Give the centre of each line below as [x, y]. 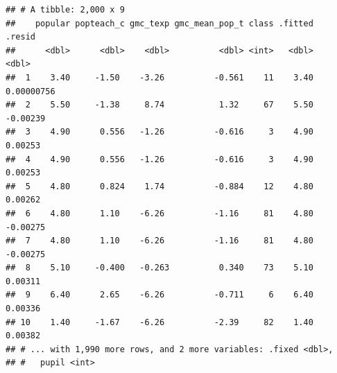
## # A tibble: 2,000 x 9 [65, 10]
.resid [20, 37]
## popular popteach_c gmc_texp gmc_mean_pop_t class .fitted [159, 23]
